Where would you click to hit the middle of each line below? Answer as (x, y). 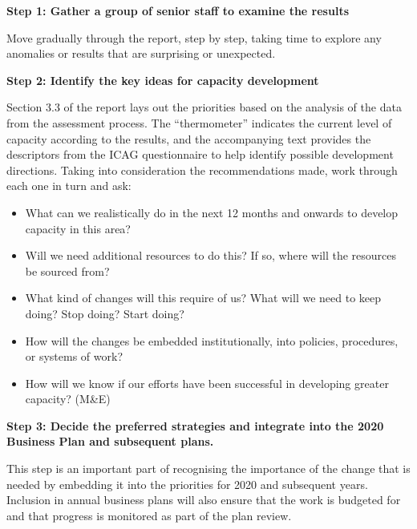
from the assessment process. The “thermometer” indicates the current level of (199, 122)
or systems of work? (74, 356)
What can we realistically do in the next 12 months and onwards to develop (212, 212)
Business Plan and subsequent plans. (110, 441)
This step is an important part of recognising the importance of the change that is (208, 468)
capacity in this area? (78, 228)
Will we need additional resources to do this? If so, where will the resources (211, 255)
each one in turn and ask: (69, 186)
